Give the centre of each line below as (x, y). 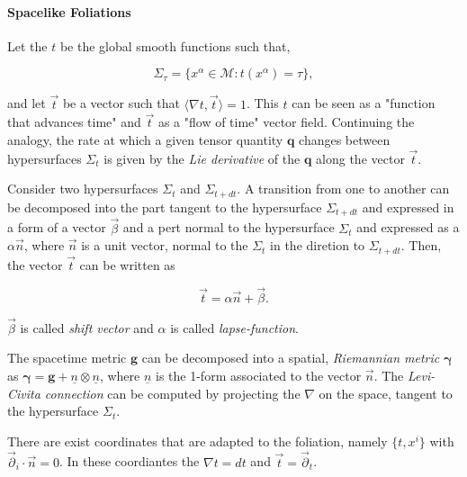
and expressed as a (408, 227)
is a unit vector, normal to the (165, 245)
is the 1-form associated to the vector (259, 376)
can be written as (127, 264)
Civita (24, 393)
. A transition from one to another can (343, 189)
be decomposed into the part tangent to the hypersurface (165, 207)
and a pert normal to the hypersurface (229, 227)
